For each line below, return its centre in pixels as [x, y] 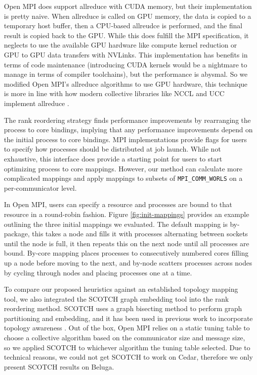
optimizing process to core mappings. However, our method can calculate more [123, 168]
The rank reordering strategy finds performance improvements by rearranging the [128, 120]
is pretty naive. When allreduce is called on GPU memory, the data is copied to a [128, 16]
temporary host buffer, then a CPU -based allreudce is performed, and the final [123, 26]
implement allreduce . [37, 103]
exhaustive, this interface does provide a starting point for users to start [113, 158]
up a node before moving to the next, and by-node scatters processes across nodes [128, 262]
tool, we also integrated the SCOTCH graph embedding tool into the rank [116, 298]
